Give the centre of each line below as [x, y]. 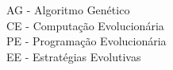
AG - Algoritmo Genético [68, 10]
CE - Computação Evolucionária [85, 25]
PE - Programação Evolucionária [86, 41]
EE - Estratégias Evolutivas [74, 56]
